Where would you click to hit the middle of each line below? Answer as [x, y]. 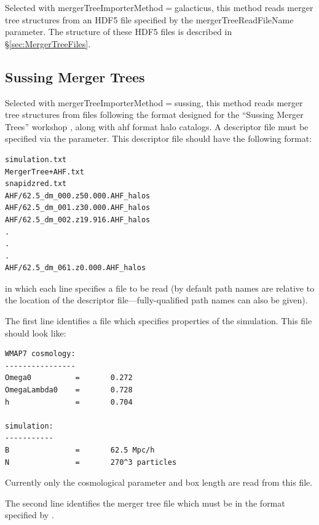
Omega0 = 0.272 [69, 378]
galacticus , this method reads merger [244, 7]
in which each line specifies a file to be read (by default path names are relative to [160, 288]
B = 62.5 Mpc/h [80, 450]
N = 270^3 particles [91, 462]
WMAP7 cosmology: [40, 354]
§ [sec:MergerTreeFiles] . [48, 43]
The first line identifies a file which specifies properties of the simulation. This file [159, 321]
